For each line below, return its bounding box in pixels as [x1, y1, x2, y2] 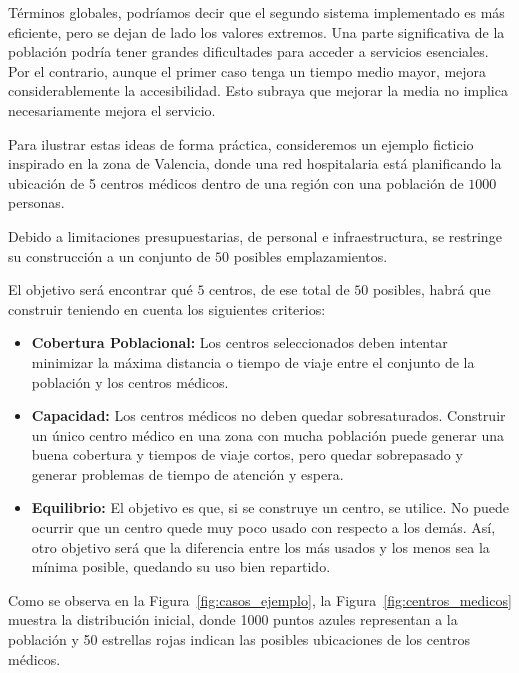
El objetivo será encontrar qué [8, 279, 193, 300]
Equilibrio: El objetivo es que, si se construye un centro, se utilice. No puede [31, 497, 509, 518]
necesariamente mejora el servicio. [8, 99, 216, 120]
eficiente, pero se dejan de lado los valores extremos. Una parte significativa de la [8, 21, 505, 42]
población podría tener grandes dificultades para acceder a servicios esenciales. [8, 41, 489, 62]
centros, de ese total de [209, 279, 350, 300]
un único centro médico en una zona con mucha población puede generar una [31, 424, 505, 445]
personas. [8, 192, 65, 213]
